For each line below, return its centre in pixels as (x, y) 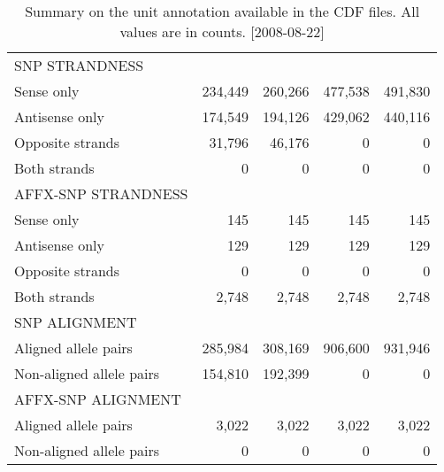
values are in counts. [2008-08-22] (222, 31)
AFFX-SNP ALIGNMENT (98, 399)
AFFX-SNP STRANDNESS (101, 193)
